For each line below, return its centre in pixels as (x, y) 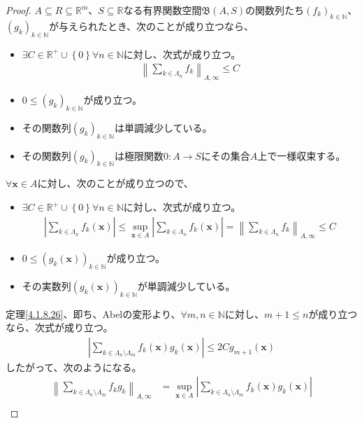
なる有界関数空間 (162, 10)
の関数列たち (275, 10)
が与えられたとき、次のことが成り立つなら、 (152, 26)
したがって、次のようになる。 (74, 367)
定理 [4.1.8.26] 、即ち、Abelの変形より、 (93, 313)
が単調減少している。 (186, 285)
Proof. (19, 10)
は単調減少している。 (163, 127)
